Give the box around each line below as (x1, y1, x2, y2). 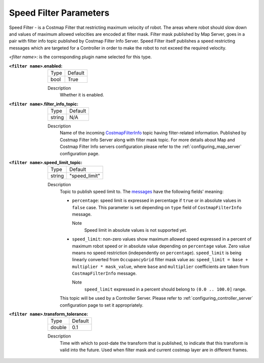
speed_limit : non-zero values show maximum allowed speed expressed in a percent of (72, 236, 252, 242)
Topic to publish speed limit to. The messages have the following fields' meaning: (60, 189, 224, 194)
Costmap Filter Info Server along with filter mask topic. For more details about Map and (60, 137, 235, 143)
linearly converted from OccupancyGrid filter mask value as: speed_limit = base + (72, 257, 248, 263)
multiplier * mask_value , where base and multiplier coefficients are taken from (72, 264, 249, 269)
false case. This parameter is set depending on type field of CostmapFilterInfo (72, 204, 242, 210)
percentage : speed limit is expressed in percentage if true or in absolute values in (72, 197, 242, 203)
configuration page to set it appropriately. (60, 302, 144, 308)
